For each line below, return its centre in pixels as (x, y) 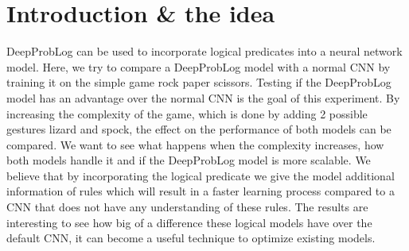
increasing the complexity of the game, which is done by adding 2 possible (187, 113)
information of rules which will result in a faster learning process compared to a (201, 191)
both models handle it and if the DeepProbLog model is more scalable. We (189, 160)
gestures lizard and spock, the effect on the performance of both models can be (199, 129)
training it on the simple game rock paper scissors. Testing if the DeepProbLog (199, 82)
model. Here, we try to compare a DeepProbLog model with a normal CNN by (199, 66)
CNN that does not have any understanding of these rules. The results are (187, 207)
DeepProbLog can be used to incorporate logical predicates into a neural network (204, 51)
